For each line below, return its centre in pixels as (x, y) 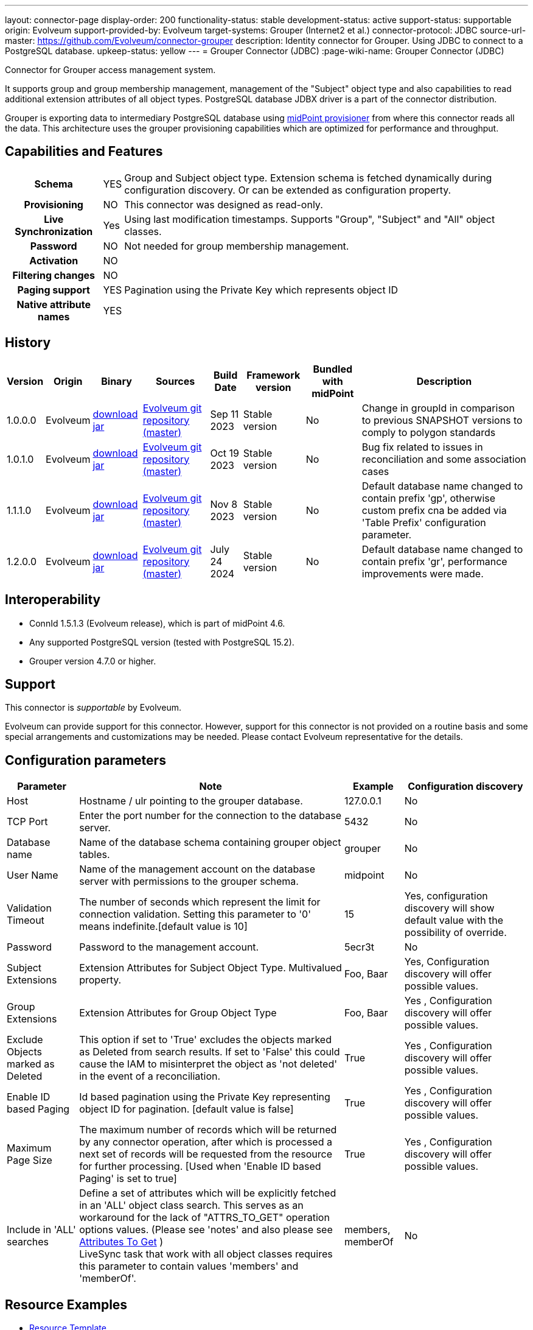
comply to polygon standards (429, 432)
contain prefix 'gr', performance (434, 561)
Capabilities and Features (84, 152)
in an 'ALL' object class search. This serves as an (191, 1205)
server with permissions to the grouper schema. (189, 881)
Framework (273, 375)
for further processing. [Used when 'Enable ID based (200, 1166)
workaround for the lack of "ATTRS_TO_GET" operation (204, 1218)
